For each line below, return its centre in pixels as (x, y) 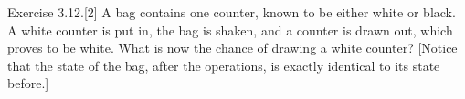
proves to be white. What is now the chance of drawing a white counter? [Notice (232, 48)
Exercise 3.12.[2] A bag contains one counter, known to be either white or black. (232, 12)
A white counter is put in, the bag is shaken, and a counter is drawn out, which (230, 30)
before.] (28, 83)
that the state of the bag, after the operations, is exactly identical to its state (224, 65)
